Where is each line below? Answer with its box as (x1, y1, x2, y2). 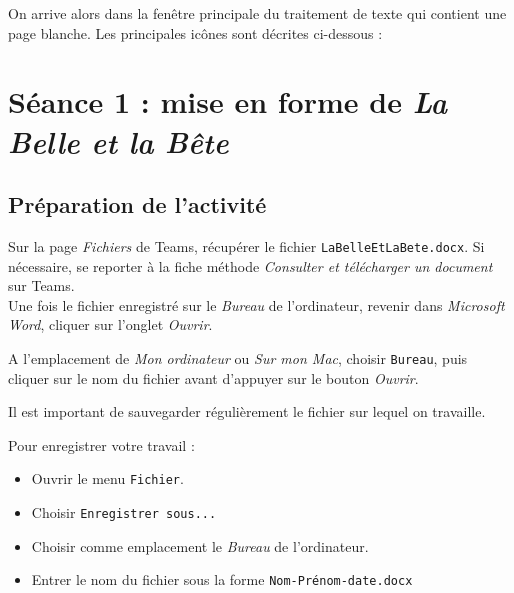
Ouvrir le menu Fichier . (31, 468, 184, 489)
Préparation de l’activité (8, 189, 267, 220)
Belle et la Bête (8, 120, 229, 162)
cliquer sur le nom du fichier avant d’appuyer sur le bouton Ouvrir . (8, 367, 419, 388)
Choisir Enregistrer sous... (31, 502, 217, 523)
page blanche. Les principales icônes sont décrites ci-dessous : (8, 22, 383, 43)
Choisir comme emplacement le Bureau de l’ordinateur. (31, 535, 369, 556)
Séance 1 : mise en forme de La (8, 81, 448, 123)
